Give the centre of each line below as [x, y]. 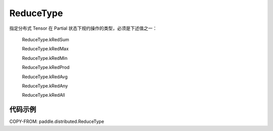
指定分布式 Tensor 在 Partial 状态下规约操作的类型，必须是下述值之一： [83, 28]
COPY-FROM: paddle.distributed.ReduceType [57, 121]
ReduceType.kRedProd [46, 68]
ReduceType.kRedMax [45, 49]
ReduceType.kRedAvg [45, 77]
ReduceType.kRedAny [45, 86]
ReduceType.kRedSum [45, 39]
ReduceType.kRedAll [43, 95]
